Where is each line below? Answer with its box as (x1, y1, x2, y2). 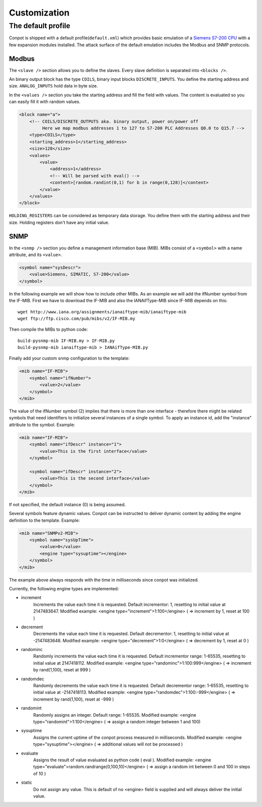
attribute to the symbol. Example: (9, 422, 75, 428)
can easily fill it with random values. (9, 99, 81, 104)
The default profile (9, 21, 70, 30)
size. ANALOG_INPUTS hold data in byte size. (9, 83, 98, 89)
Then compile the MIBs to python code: (9, 326, 88, 332)
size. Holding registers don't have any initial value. (9, 219, 110, 225)
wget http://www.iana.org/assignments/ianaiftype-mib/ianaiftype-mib (17, 309, 187, 314)
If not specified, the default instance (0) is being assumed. (9, 501, 126, 507)
